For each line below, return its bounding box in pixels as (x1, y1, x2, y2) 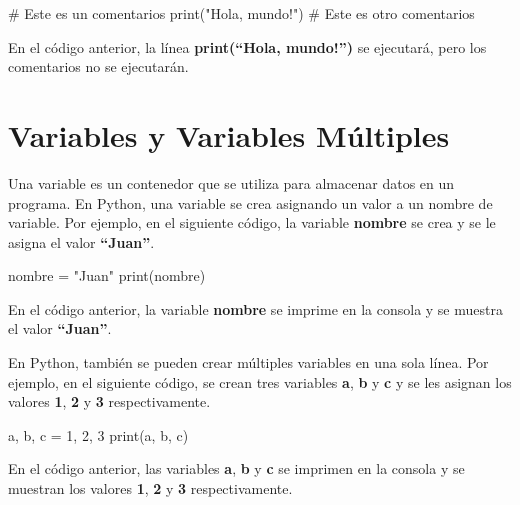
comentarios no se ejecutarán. (8, 56, 189, 77)
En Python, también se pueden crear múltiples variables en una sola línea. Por (8, 352, 489, 373)
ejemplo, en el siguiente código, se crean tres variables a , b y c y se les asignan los (8, 371, 512, 392)
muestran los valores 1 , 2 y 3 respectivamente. (8, 478, 293, 499)
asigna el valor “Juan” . (8, 231, 155, 252)
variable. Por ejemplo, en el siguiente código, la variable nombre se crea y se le (8, 212, 496, 233)
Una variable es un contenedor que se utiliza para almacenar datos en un (8, 172, 455, 193)
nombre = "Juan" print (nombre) (8, 265, 206, 286)
